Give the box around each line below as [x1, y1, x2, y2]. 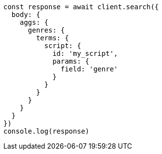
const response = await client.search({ [3, 3, 159, 11]
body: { [11, 11, 40, 18]
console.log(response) [3, 127, 90, 135]
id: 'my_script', [52, 50, 118, 57]
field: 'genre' [61, 65, 118, 73]
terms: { [36, 34, 69, 42]
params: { [52, 57, 90, 65]
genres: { [28, 26, 65, 34]
